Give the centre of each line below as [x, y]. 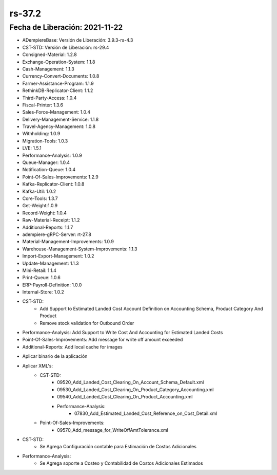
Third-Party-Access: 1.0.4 [50, 98]
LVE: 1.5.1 [32, 148]
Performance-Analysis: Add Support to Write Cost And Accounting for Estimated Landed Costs [123, 333]
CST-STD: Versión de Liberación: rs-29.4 [66, 47]
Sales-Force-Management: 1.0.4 [56, 112]
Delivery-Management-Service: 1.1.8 [61, 119]
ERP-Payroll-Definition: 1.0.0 [52, 285]
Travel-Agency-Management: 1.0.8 [59, 126]
